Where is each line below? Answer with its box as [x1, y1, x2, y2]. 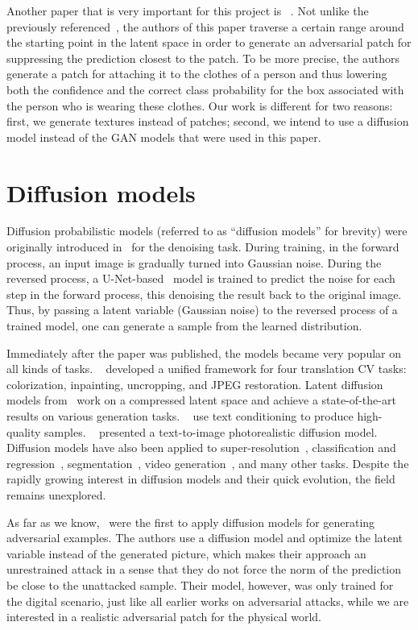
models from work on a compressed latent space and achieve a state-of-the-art [6, 392, 396, 408]
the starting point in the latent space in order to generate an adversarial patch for [6, 34, 412, 51]
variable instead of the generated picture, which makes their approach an [6, 545, 366, 562]
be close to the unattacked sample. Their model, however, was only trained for [6, 576, 394, 593]
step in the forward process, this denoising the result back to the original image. [6, 285, 402, 302]
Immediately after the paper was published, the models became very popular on [6, 344, 401, 361]
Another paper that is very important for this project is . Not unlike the [6, 2, 369, 19]
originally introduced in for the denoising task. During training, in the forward [6, 238, 399, 255]
